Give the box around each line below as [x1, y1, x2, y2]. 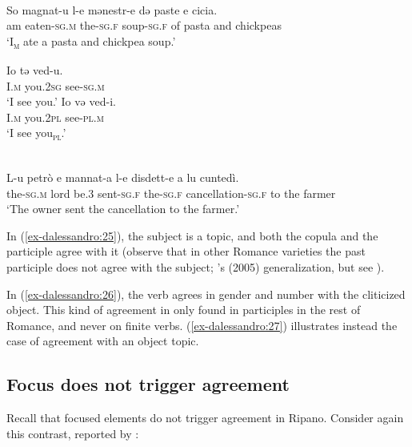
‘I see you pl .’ [6, 124, 66, 143]
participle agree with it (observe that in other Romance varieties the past [6, 243, 366, 260]
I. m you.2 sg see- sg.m [6, 77, 105, 94]
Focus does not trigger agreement [6, 372, 290, 397]
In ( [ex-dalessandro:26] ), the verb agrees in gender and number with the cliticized [6, 285, 406, 302]
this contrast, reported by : [6, 425, 139, 441]
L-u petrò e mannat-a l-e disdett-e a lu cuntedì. [6, 169, 239, 185]
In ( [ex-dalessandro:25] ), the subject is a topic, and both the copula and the [6, 227, 378, 244]
